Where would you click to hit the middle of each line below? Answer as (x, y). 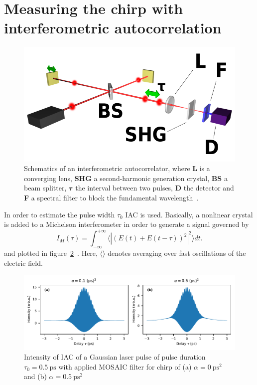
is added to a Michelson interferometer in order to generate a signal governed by (127, 224)
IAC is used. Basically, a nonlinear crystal (189, 214)
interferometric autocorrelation (113, 28)
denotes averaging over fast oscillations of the (177, 253)
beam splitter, (45, 188)
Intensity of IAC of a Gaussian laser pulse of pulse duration (115, 357)
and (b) (35, 376)
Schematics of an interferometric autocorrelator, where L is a (117, 168)
